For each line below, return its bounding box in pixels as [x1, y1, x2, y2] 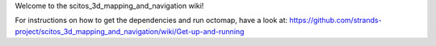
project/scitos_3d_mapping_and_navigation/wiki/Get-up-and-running [15, 26, 245, 36]
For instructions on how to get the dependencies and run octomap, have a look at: [15, 16, 288, 25]
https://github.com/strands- [289, 16, 383, 25]
